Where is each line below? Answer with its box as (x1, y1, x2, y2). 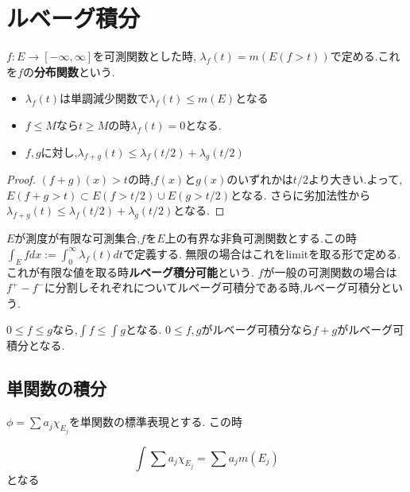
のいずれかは (226, 171, 293, 188)
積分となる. (6, 337, 65, 354)
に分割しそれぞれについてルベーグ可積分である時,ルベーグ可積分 (44, 279, 381, 296)
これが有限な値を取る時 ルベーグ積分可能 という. (6, 263, 254, 280)
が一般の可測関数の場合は (263, 263, 397, 280)
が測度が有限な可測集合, (14, 230, 141, 246)
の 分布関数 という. (22, 63, 115, 79)
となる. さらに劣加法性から (230, 186, 371, 203)
